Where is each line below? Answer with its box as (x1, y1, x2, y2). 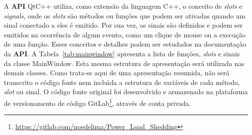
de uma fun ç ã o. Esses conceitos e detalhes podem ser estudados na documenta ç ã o (4, 39, 246, 49)
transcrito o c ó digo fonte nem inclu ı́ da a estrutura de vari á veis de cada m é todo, (4, 77, 240, 87)
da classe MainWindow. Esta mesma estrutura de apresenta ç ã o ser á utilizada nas (4, 58, 245, 68)
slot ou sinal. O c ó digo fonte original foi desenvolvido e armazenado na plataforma (4, 86, 248, 97)
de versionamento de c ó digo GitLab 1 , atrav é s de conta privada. (4, 96, 191, 108)
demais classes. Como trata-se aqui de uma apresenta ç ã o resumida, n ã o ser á (4, 67, 230, 78)
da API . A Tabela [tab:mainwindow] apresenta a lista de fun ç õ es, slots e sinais (4, 48, 240, 58)
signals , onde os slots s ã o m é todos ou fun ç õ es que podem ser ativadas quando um (4, 10, 246, 20)
